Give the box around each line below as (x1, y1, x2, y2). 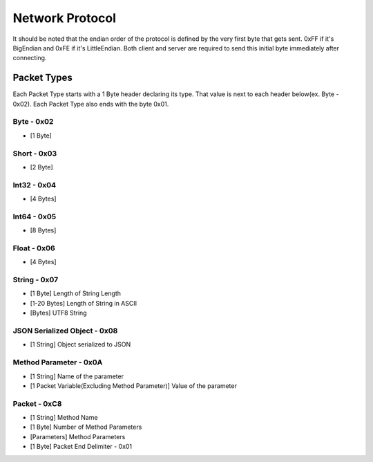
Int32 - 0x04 (12, 180, 57, 190)
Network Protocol (12, 10, 117, 26)
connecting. (12, 54, 47, 62)
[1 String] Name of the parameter (30, 372, 124, 380)
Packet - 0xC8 (12, 398, 62, 408)
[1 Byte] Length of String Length (30, 289, 121, 297)
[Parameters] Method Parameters (30, 432, 126, 441)
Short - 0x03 (12, 149, 57, 158)
